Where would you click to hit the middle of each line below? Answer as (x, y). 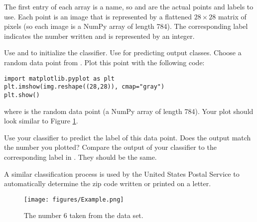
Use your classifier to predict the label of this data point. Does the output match (128, 137)
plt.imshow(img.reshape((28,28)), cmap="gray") (84, 87)
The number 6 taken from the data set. (84, 215)
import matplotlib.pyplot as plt (59, 78)
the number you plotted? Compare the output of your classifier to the (110, 147)
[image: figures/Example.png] (74, 199)
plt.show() (22, 95)
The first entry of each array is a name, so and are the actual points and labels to (129, 6)
